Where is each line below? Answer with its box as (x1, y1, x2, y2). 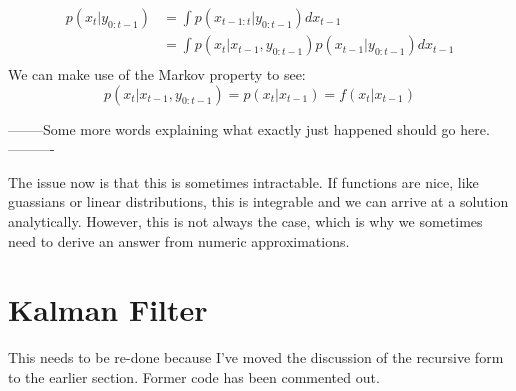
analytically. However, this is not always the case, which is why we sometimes (8, 211, 483, 232)
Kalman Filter (8, 289, 208, 330)
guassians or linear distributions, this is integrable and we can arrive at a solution (8, 191, 509, 212)
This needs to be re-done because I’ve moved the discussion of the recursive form (8, 347, 504, 368)
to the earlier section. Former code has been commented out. (8, 366, 380, 387)
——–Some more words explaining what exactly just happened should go (8, 118, 456, 139)
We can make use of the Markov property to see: (8, 64, 306, 85)
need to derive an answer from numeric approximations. (8, 230, 350, 251)
